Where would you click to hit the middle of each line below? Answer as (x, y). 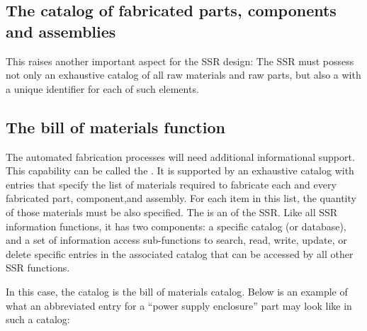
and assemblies (61, 31)
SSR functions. (38, 268)
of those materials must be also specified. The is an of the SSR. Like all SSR (172, 212)
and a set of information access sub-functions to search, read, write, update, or (176, 240)
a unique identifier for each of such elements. (102, 88)
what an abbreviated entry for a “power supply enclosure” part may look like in (179, 305)
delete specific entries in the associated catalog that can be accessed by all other (180, 253)
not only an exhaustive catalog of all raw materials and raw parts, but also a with (183, 75)
